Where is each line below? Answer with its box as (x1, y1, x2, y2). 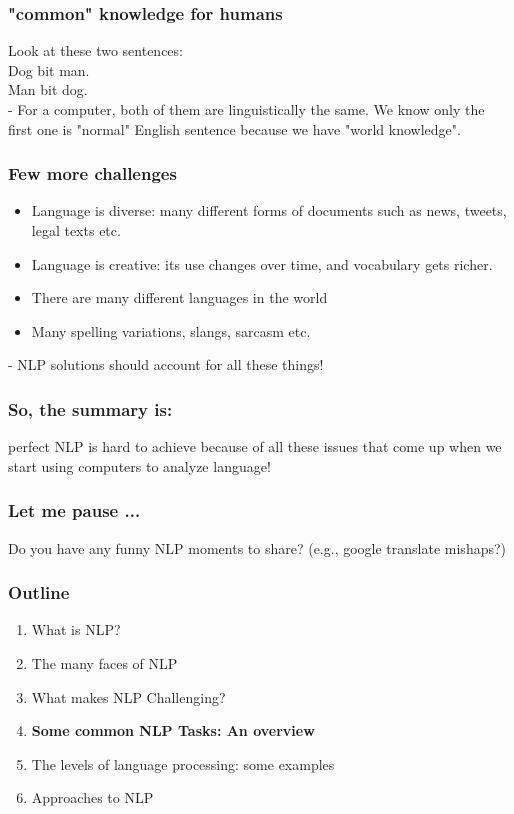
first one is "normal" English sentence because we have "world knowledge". (8, 118, 461, 139)
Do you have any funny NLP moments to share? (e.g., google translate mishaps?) (8, 537, 507, 558)
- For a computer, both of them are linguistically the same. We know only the (8, 99, 485, 119)
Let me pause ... (8, 498, 141, 523)
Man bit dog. (8, 79, 88, 100)
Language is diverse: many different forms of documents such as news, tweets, (31, 200, 507, 221)
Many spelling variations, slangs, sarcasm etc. (31, 320, 311, 341)
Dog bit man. (8, 59, 90, 80)
